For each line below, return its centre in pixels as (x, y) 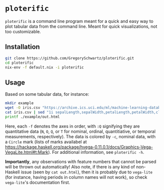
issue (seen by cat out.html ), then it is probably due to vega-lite (87, 172)
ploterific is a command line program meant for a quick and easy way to (79, 21)
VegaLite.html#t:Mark (27, 152)
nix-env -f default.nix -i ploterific (44, 67)
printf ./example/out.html (32, 117)
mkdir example (20, 103)
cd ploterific (20, 63)
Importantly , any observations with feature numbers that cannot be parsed (81, 161)
